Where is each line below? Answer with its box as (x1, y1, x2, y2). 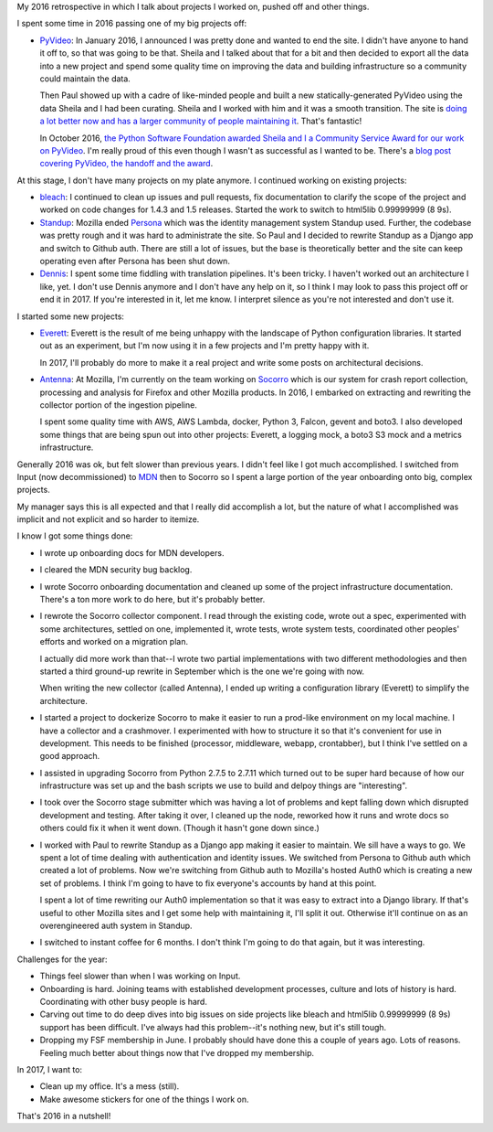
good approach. (39, 751, 100, 762)
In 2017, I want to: (16, 1063, 82, 1074)
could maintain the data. (39, 73, 131, 84)
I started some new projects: (16, 311, 125, 322)
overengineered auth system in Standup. (39, 920, 193, 931)
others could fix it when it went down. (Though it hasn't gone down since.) (39, 823, 320, 834)
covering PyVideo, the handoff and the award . (39, 158, 214, 169)
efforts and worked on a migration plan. (39, 636, 189, 647)
